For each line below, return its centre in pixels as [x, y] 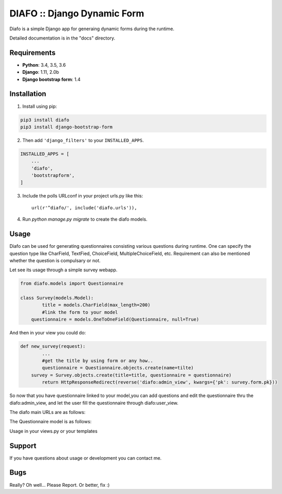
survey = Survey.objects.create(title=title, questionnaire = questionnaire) [131, 375]
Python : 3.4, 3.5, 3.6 [44, 65]
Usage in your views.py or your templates [53, 431]
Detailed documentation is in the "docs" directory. [62, 38]
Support [23, 446]
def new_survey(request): [53, 347]
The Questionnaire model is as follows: [51, 422]
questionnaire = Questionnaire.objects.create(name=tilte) [118, 368]
